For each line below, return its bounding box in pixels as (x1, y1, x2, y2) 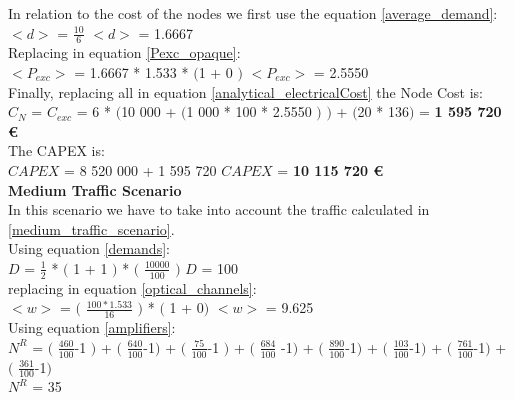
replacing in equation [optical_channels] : (8, 277, 257, 298)
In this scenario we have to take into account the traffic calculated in (8, 199, 430, 220)
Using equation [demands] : (8, 238, 170, 259)
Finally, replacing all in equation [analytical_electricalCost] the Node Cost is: (8, 81, 483, 102)
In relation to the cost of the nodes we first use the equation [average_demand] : (8, 3, 498, 23)
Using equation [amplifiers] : (8, 317, 176, 338)
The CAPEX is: (8, 140, 105, 161)
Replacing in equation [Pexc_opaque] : (8, 42, 241, 63)
